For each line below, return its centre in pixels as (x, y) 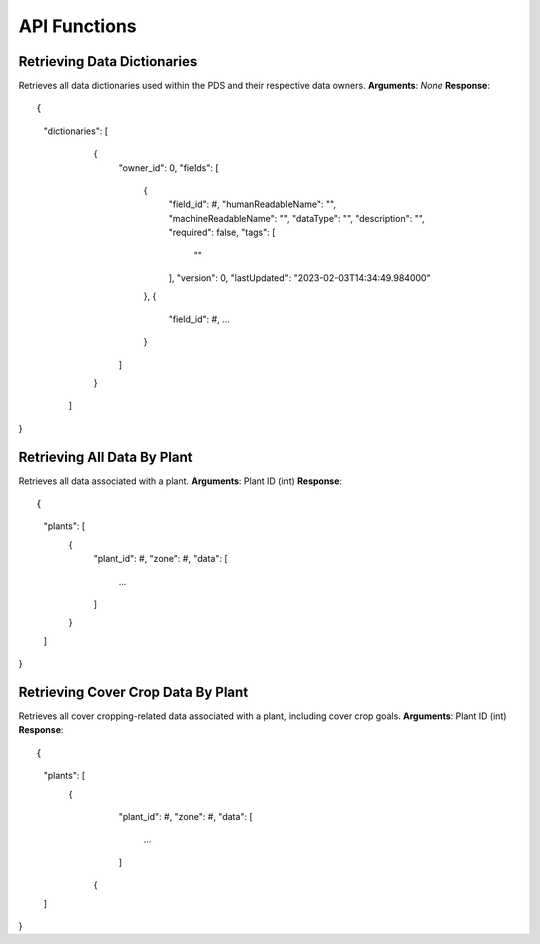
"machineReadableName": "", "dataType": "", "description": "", (296, 218)
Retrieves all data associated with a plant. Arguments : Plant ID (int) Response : (180, 481)
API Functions (77, 26)
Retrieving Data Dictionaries (108, 61)
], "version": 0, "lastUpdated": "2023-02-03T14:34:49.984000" (299, 277)
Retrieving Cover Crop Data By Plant (133, 691)
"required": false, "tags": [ (222, 232)
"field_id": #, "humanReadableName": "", (252, 204)
